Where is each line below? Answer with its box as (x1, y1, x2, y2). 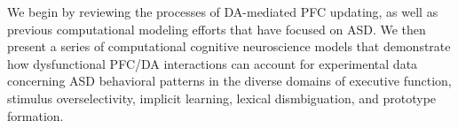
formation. (7, 106, 64, 124)
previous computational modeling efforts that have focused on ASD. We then (7, 19, 426, 38)
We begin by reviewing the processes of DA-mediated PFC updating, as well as (7, 3, 438, 20)
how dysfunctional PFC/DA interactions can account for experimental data (7, 54, 418, 72)
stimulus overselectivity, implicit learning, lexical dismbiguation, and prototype (7, 88, 437, 107)
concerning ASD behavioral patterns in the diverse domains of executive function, (7, 72, 452, 90)
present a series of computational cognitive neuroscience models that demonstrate (7, 37, 451, 56)
